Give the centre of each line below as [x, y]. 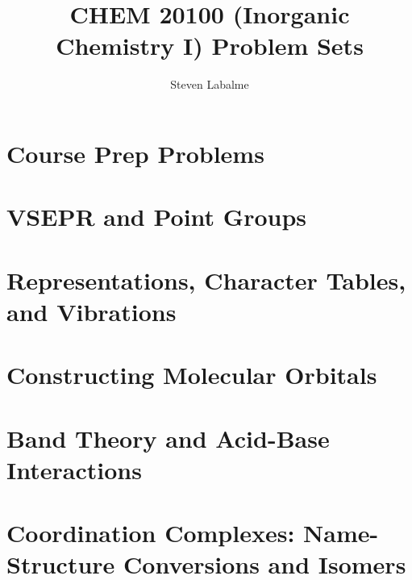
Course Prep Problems [135, 153]
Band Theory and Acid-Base [168, 438]
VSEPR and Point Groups [157, 217]
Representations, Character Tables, [206, 280]
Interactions [74, 469]
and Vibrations [92, 311]
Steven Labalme [210, 84]
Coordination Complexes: [151, 533]
